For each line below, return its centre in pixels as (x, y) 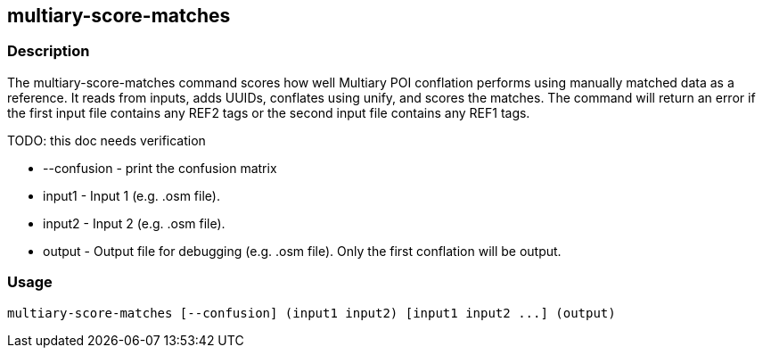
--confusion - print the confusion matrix (160, 168)
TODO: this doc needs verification (107, 140)
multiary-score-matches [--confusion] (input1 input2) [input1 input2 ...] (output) (312, 313)
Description (49, 51)
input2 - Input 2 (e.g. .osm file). (134, 223)
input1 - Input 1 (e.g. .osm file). (131, 195)
